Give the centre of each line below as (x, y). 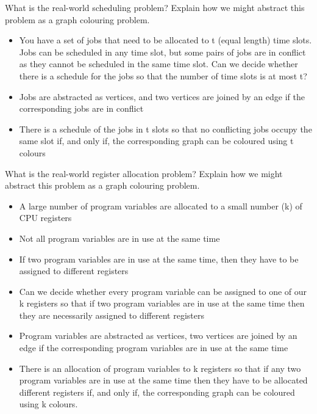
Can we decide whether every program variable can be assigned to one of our (163, 291)
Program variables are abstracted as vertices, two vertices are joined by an (158, 336)
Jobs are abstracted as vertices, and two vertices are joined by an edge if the (162, 96)
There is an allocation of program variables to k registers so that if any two (160, 368)
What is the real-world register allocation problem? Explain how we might (144, 173)
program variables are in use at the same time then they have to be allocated (163, 380)
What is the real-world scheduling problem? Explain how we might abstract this (155, 7)
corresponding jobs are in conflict (81, 108)
